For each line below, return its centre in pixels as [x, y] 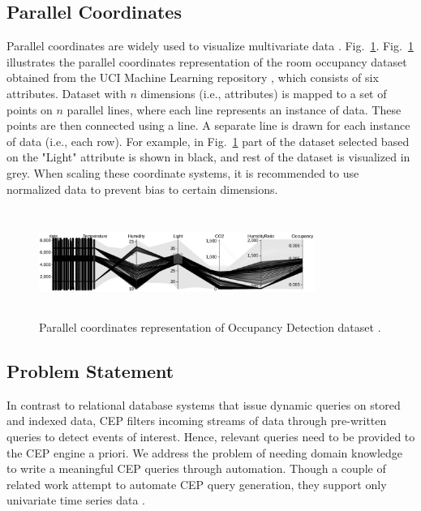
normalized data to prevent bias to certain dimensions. [142, 189]
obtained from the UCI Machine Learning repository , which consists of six [193, 77]
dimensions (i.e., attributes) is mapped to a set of [264, 93]
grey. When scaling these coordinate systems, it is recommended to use [183, 172]
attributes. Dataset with [67, 93]
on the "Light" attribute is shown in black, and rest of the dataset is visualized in [208, 157]
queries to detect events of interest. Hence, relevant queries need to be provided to [211, 436]
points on [30, 109]
